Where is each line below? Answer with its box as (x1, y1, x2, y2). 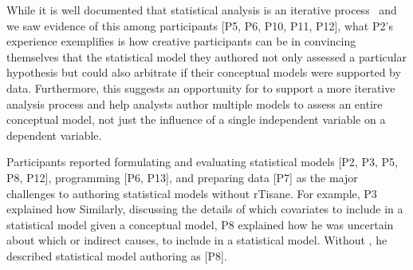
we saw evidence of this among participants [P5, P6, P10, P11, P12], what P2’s (6, 17, 393, 34)
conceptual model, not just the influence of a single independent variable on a (6, 111, 386, 128)
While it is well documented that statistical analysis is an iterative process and (6, 2, 397, 18)
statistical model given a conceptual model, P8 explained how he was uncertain (6, 216, 394, 232)
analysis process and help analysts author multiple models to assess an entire (6, 95, 383, 112)
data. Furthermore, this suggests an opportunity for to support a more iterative (6, 79, 395, 96)
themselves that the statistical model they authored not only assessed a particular (6, 48, 407, 65)
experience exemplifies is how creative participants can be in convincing (6, 33, 356, 50)
